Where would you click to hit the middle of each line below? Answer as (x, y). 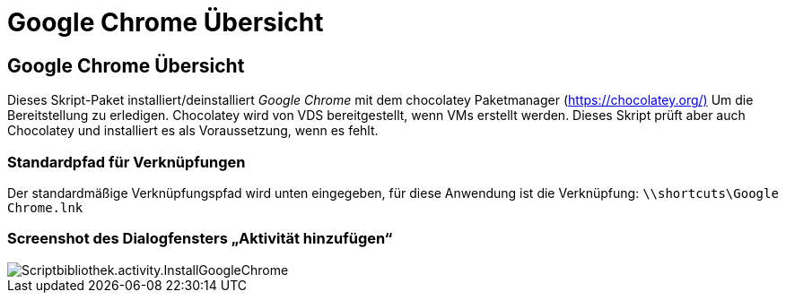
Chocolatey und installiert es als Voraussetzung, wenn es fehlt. (193, 131)
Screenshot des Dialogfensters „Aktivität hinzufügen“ (200, 239)
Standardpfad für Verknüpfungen (127, 162)
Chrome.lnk (45, 207)
